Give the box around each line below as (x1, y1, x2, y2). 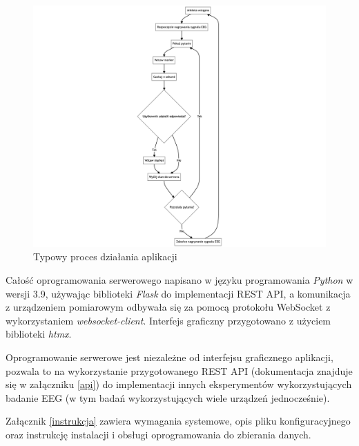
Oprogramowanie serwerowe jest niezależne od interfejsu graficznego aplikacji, (6, 350, 333, 365)
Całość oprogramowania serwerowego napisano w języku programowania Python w (6, 273, 353, 287)
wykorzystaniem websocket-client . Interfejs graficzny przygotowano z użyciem (6, 313, 331, 327)
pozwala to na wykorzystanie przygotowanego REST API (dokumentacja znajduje (6, 363, 353, 378)
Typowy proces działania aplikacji (33, 249, 177, 264)
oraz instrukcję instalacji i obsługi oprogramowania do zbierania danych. (6, 427, 311, 441)
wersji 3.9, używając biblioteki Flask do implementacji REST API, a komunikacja (6, 286, 351, 300)
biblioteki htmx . (6, 327, 72, 341)
